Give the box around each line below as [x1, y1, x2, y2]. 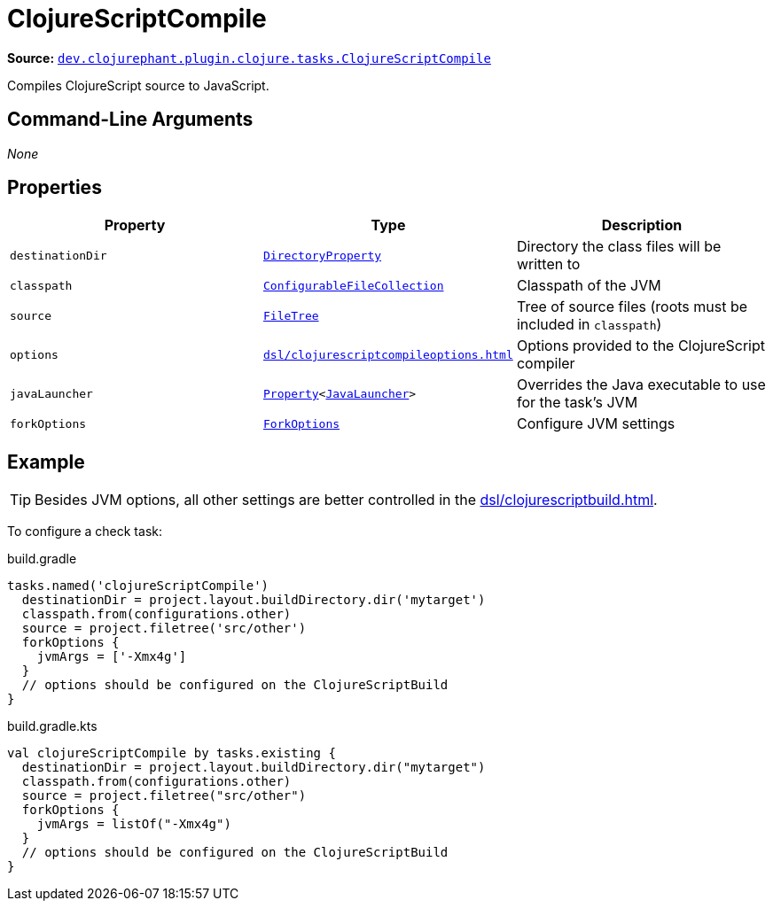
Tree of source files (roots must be [516, 298, 748, 316]
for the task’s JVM [516, 393, 638, 412]
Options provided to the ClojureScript [516, 337, 765, 355]
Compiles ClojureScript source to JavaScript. [7, 77, 269, 93]
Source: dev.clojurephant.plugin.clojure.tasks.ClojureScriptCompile [7, 50, 491, 66]
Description [601, 216, 683, 235]
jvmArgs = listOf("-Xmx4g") [36, 817, 231, 832]
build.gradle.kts [7, 718, 98, 734]
